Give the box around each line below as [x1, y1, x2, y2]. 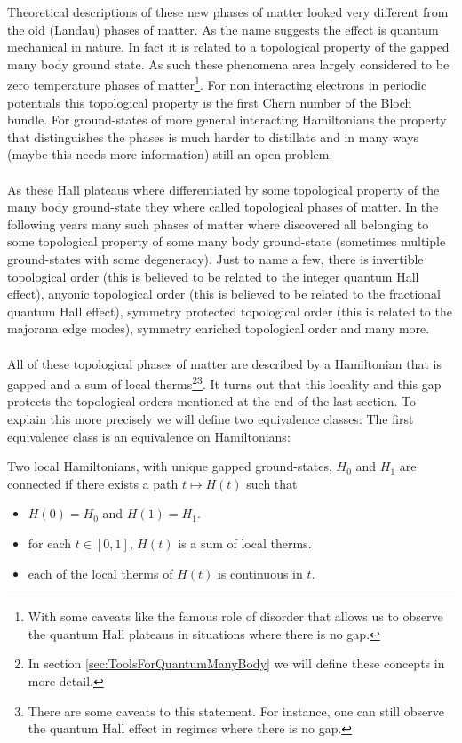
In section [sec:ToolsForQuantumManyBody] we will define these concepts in [28, 654, 445, 673]
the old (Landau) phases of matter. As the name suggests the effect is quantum [7, 20, 439, 38]
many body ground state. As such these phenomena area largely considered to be [7, 54, 450, 73]
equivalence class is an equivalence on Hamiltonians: [7, 427, 291, 445]
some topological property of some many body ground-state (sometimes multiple [7, 232, 446, 251]
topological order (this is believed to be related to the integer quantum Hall [7, 267, 419, 285]
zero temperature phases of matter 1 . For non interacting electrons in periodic [7, 73, 427, 94]
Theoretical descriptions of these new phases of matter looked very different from [7, 3, 449, 20]
